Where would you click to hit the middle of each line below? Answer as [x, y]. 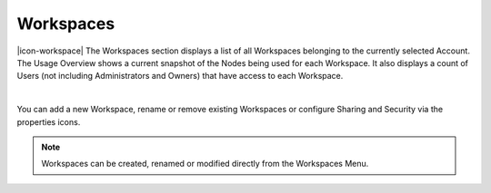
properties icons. [49, 121]
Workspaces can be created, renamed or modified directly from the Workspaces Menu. [205, 164]
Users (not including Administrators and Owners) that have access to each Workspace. [180, 76]
